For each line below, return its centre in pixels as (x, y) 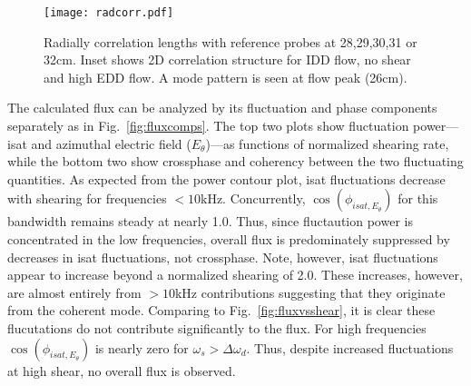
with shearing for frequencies (87, 198)
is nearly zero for (142, 347)
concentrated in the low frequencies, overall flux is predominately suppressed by (229, 239)
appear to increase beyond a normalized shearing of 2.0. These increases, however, (235, 275)
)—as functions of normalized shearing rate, (327, 143)
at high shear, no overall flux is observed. (122, 370)
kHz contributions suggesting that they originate (310, 292)
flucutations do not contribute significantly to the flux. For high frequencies (217, 327)
